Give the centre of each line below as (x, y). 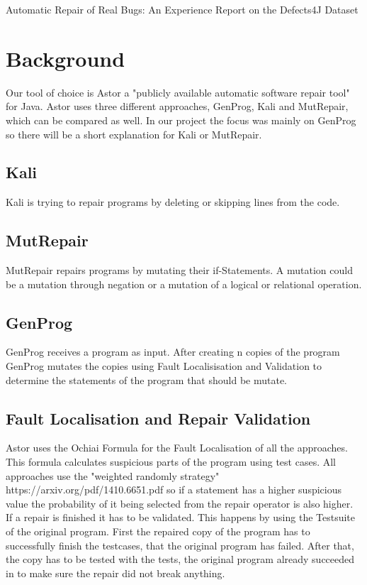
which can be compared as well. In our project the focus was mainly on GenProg (181, 120)
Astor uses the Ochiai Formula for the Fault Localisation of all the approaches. (177, 448)
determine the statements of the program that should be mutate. (146, 379)
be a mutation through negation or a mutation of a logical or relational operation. (184, 284)
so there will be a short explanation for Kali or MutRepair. (134, 134)
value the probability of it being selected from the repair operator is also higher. (180, 503)
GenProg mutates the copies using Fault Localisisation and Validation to (164, 366)
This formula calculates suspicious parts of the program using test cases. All (171, 462)
